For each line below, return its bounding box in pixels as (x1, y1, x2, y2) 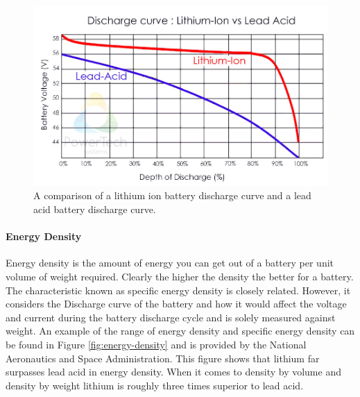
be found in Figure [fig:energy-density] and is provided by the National (6, 337, 307, 352)
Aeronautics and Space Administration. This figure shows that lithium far (6, 350, 320, 365)
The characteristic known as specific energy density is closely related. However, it (6, 282, 351, 297)
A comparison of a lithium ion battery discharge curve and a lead (33, 188, 311, 203)
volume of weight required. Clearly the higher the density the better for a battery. (6, 269, 354, 284)
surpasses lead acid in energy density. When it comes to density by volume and (6, 364, 341, 379)
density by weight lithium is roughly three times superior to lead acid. (6, 378, 304, 392)
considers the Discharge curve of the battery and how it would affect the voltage (6, 296, 347, 311)
